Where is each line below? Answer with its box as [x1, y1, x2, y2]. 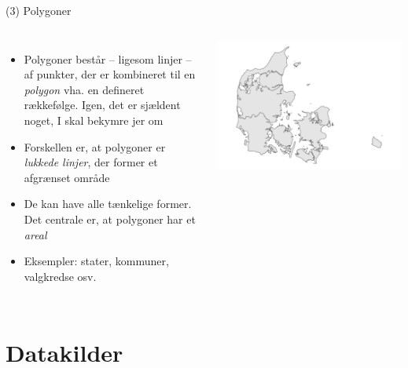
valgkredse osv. [24, 268, 97, 284]
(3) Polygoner [6, 2, 72, 18]
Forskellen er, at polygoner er [24, 138, 166, 155]
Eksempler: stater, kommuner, [24, 253, 169, 269]
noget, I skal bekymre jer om [24, 111, 164, 128]
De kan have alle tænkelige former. [24, 195, 192, 212]
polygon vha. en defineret [24, 81, 145, 97]
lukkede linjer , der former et [24, 154, 158, 170]
